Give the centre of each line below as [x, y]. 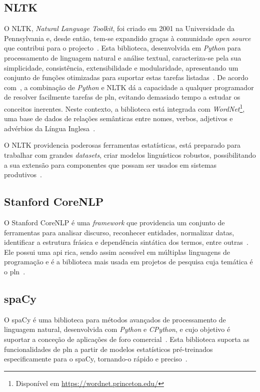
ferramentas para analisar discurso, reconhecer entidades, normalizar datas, [119, 232]
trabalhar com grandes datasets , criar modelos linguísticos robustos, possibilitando [130, 154]
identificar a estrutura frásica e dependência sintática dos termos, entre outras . [126, 242]
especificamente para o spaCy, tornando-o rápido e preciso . [96, 359]
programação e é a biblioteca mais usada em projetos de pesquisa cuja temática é [128, 262]
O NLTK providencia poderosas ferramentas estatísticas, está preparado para [122, 145]
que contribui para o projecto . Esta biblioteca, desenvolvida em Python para [122, 48]
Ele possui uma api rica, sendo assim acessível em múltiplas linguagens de [117, 252]
